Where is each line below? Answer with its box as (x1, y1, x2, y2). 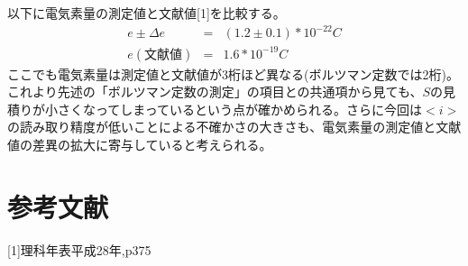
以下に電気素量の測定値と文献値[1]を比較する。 (7, 4, 286, 22)
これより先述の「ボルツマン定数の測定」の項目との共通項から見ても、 (7, 82, 423, 101)
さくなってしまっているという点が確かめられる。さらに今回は (57, 99, 423, 118)
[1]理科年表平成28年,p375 (7, 240, 151, 259)
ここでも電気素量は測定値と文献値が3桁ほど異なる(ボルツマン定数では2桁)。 (7, 64, 459, 83)
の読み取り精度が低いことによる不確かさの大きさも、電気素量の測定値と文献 (7, 117, 462, 136)
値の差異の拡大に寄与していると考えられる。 (7, 135, 272, 154)
